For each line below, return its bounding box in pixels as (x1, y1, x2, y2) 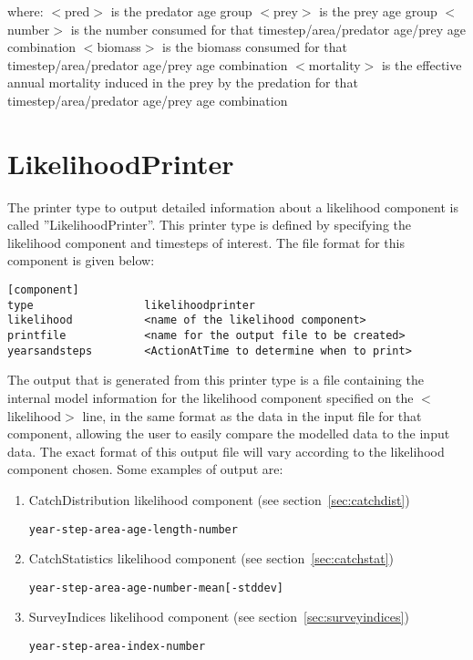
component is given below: (7, 251, 155, 270)
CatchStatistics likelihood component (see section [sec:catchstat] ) (28, 549, 395, 568)
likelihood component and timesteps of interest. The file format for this (7, 232, 405, 252)
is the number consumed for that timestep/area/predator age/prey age (70, 19, 466, 38)
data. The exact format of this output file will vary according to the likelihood (7, 441, 445, 460)
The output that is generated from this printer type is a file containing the (7, 370, 424, 389)
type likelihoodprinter (7, 298, 256, 312)
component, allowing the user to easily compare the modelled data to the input (7, 424, 450, 443)
